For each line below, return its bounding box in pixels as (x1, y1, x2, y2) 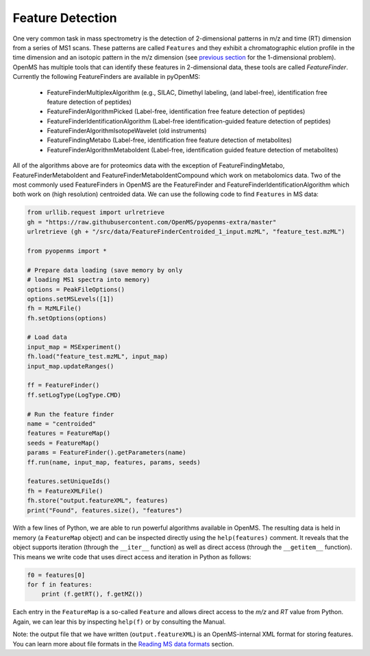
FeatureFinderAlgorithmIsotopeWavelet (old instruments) (47, 127, 207, 135)
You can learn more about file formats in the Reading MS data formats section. (12, 640, 234, 648)
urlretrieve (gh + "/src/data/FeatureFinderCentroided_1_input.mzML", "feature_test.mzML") (27, 228, 345, 236)
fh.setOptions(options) (27, 314, 108, 322)
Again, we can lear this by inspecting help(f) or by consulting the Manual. (12, 618, 226, 626)
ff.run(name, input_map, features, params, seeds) (27, 458, 201, 466)
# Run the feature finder (27, 410, 114, 418)
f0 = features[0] (27, 571, 86, 579)
